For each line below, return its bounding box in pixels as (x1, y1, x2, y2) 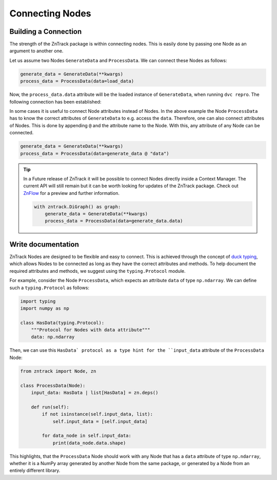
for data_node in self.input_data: (42, 433, 132, 438)
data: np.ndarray (31, 334, 75, 340)
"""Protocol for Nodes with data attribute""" (31, 327, 151, 333)
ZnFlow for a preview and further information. (23, 190, 120, 196)
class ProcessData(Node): (20, 383, 86, 388)
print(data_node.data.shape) (52, 440, 126, 446)
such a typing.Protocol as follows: (9, 285, 90, 291)
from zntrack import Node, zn (20, 368, 96, 374)
